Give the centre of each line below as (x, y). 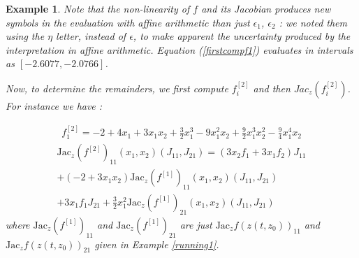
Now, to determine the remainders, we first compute (117, 88)
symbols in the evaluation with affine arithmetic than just (128, 22)
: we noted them (313, 22)
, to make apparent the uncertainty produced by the (242, 36)
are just (196, 224)
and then (272, 88)
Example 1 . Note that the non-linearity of (98, 8)
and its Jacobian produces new (266, 8)
